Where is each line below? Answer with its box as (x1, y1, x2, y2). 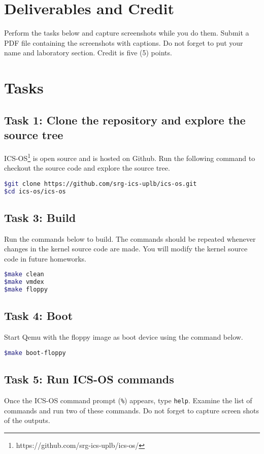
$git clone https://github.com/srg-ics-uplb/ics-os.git (4, 180, 197, 187)
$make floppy (4, 286, 48, 294)
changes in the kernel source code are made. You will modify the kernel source (4, 243, 248, 254)
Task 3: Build (4, 209, 76, 225)
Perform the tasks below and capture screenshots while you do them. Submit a (4, 27, 249, 38)
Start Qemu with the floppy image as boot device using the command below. (4, 332, 243, 342)
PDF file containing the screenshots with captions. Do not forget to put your (4, 37, 243, 48)
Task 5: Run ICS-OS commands (4, 371, 174, 387)
